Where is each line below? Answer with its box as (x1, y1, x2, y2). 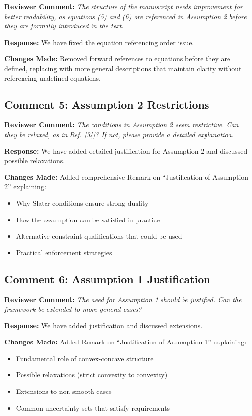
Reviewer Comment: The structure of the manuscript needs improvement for (4, 1, 243, 11)
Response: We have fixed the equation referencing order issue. (4, 37, 194, 47)
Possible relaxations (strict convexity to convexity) (16, 369, 168, 380)
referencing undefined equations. (4, 73, 101, 83)
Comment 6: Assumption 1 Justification (4, 271, 210, 286)
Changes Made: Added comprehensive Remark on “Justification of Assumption (4, 171, 249, 182)
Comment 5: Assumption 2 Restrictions (4, 97, 209, 112)
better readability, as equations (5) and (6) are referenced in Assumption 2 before (4, 11, 247, 21)
